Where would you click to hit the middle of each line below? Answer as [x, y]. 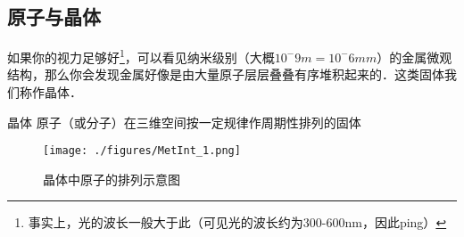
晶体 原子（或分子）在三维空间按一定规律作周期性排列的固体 [184, 122]
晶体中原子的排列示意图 [112, 179]
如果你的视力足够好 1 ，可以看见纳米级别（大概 [141, 56]
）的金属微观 [414, 57]
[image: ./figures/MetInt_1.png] [142, 151]
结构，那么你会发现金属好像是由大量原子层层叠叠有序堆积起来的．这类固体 [226, 74]
